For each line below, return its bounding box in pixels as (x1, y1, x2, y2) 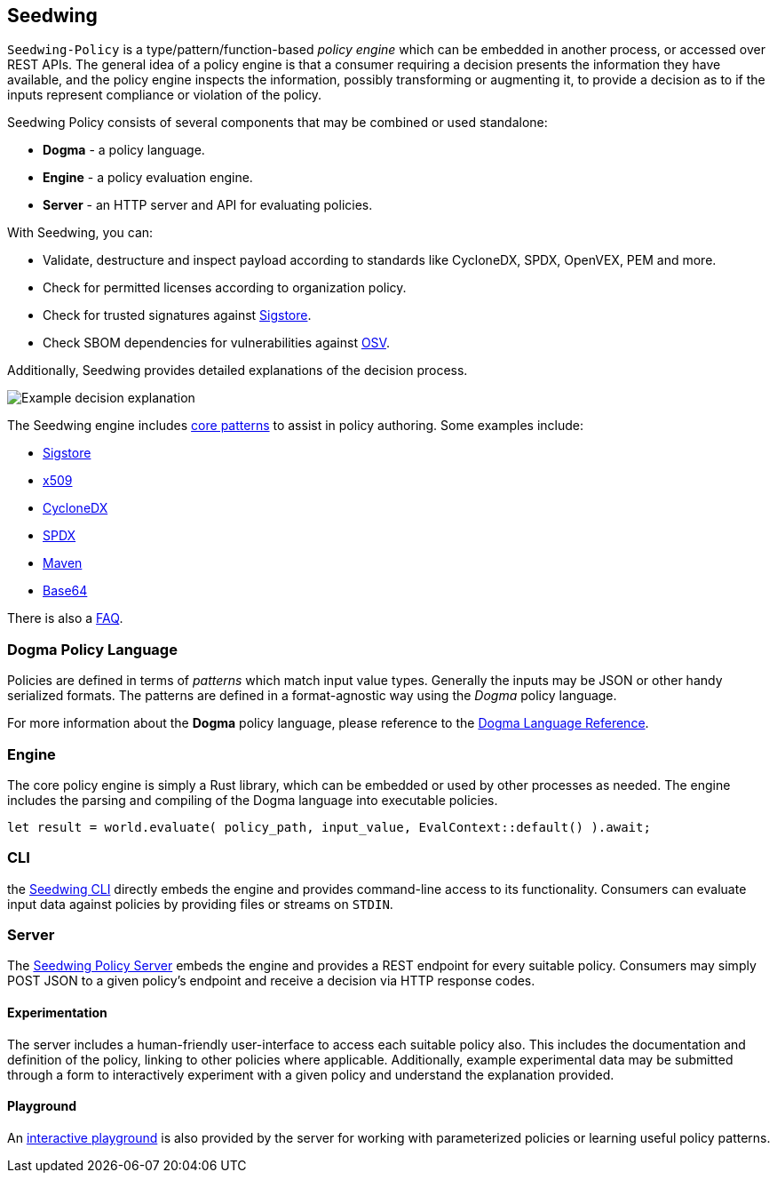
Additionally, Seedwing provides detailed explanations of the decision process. (7, 363, 468, 379)
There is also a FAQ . (7, 610, 123, 626)
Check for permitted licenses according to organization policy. (43, 280, 407, 296)
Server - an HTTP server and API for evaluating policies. (43, 197, 373, 213)
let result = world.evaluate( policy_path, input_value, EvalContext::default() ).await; (7, 819, 651, 834)
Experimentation (7, 1005, 107, 1021)
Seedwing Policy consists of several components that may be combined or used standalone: (7, 115, 548, 131)
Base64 (43, 583, 88, 599)
